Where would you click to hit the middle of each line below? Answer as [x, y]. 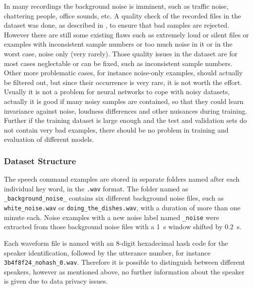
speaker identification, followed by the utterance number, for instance [107, 252]
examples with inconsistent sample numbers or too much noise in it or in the [118, 44]
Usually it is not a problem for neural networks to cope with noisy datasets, [117, 92]
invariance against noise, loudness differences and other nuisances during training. [126, 110]
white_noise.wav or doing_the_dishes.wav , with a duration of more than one [122, 208]
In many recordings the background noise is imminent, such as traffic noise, [116, 6]
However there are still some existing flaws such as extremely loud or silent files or [126, 34]
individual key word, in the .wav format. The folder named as [96, 188]
